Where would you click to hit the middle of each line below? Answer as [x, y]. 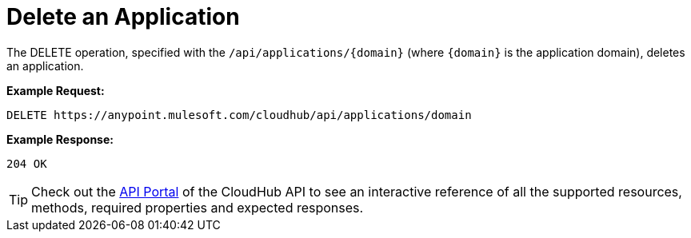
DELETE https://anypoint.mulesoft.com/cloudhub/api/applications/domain [239, 115]
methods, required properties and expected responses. [198, 207]
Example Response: [60, 139]
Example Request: [56, 90]
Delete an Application [123, 17]
